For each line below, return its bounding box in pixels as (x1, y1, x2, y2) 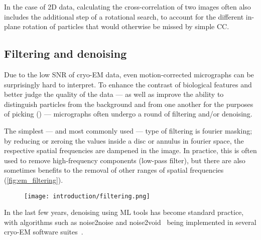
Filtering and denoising (4, 46, 127, 61)
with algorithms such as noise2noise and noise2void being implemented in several (4, 216, 256, 227)
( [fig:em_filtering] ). (4, 174, 63, 185)
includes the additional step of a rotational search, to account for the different (4, 11, 244, 22)
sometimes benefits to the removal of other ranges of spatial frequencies (4, 165, 224, 175)
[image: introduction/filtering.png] (24, 192, 150, 200)
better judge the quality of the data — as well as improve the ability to (4, 89, 224, 99)
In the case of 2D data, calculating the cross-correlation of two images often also (4, 2, 251, 12)
